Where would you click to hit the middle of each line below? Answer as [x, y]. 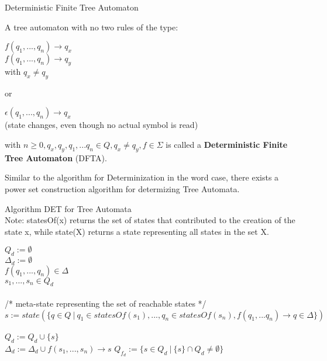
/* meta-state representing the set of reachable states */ [106, 303]
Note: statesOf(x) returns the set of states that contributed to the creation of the [150, 220]
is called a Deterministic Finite [227, 144]
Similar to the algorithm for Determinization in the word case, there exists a [142, 177]
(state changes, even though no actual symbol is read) [101, 125]
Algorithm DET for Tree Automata [68, 208]
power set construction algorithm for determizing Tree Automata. [122, 188]
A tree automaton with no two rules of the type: [92, 27]
